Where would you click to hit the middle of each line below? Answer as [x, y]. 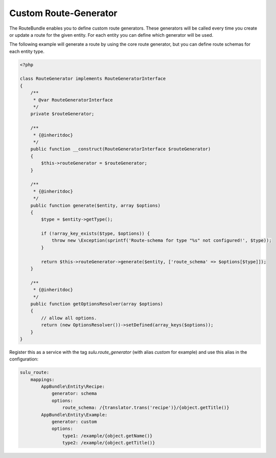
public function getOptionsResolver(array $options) [97, 304]
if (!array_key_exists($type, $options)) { [96, 234]
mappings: [42, 379]
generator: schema [74, 394]
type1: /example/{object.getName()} [107, 436]
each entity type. [27, 51]
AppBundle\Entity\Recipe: [73, 387]
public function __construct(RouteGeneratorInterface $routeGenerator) [121, 149]
